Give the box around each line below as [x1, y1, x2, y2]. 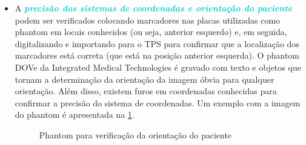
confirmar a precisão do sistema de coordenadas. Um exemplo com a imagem [15, 96, 301, 109]
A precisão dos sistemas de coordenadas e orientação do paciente [15, 2, 293, 14]
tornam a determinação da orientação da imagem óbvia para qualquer [15, 72, 274, 85]
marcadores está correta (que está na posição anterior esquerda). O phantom [15, 49, 300, 62]
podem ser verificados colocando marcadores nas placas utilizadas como [15, 13, 281, 26]
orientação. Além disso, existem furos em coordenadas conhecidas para [15, 85, 277, 97]
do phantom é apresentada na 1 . [15, 108, 135, 121]
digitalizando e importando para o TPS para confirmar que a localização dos [15, 37, 299, 50]
